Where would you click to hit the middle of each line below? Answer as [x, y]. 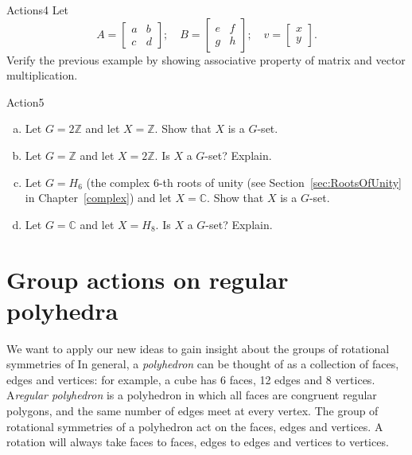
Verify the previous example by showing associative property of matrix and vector [206, 59]
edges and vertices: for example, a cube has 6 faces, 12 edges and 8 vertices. [191, 379]
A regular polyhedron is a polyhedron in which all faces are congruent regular [192, 395]
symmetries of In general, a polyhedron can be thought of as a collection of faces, [203, 364]
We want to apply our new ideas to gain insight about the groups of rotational [198, 348]
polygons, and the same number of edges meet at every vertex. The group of [192, 411]
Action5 [25, 101]
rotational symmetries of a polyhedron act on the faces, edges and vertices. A [195, 426]
